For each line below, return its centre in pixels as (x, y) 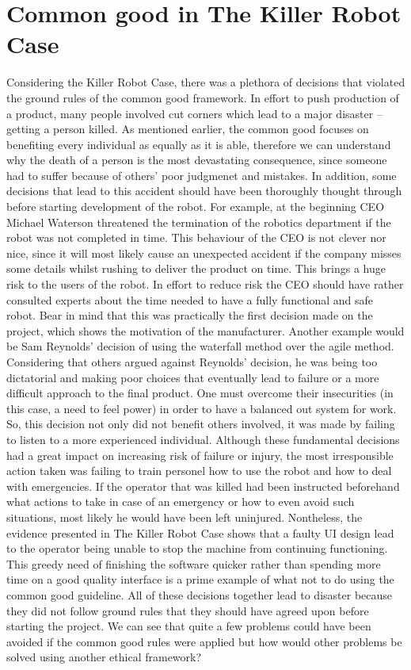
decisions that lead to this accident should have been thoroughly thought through (204, 191)
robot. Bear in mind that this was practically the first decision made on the (190, 315)
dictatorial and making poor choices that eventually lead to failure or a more (193, 377)
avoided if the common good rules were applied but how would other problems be (204, 641)
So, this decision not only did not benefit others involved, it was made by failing (201, 424)
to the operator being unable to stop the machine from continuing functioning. (197, 548)
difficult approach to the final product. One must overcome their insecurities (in (200, 393)
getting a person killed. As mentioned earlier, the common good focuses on (188, 129)
